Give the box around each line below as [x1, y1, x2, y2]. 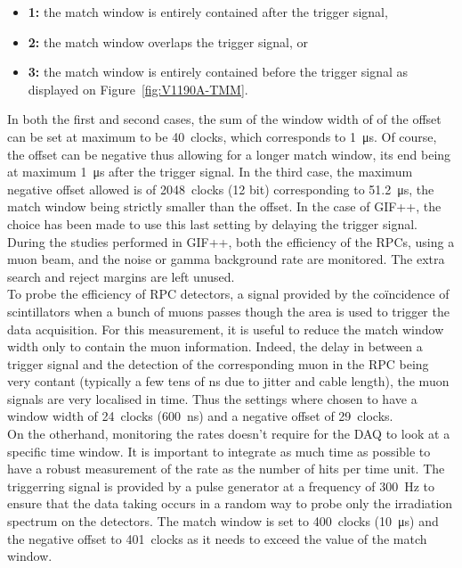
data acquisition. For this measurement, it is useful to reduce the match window [7, 319, 444, 338]
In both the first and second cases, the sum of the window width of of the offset [7, 110, 442, 128]
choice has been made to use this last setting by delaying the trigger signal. [7, 214, 417, 233]
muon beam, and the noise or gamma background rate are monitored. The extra [7, 250, 445, 268]
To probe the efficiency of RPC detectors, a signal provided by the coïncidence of [7, 284, 450, 303]
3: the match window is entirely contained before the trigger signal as [28, 62, 409, 81]
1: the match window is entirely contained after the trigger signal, [28, 3, 388, 21]
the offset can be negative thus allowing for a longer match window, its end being [7, 144, 451, 163]
